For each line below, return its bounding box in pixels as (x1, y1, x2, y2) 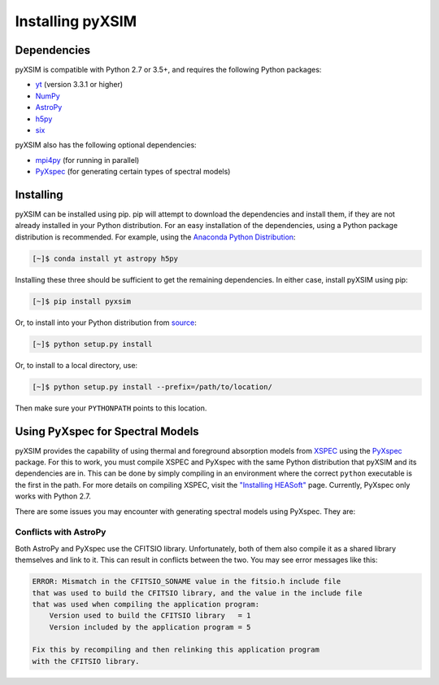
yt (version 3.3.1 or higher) (35, 80, 124, 90)
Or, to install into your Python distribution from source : (15, 318, 197, 327)
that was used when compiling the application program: (32, 599, 260, 608)
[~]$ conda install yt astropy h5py (32, 253, 179, 263)
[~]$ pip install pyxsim (32, 296, 132, 305)
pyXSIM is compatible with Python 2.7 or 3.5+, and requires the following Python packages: (15, 65, 322, 75)
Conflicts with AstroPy (15, 526, 106, 538)
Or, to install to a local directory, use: (15, 360, 138, 370)
